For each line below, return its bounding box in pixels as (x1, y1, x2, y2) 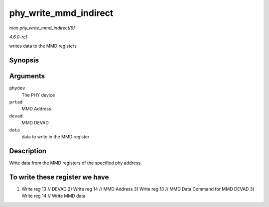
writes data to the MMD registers (9, 43, 77, 49)
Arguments (9, 72, 45, 81)
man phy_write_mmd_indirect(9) (9, 25, 75, 31)
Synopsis (9, 56, 39, 65)
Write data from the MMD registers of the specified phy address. (9, 160, 142, 166)
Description (9, 147, 47, 155)
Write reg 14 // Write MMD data (21, 193, 86, 199)
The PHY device (21, 92, 55, 98)
